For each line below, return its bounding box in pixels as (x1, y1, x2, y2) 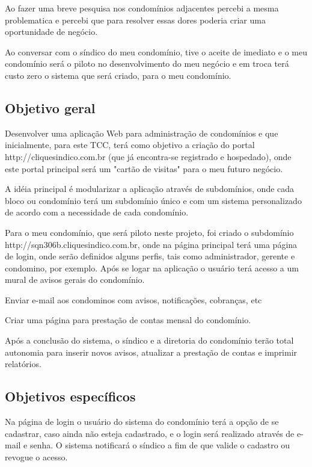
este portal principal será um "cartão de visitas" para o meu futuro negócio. (5, 162, 283, 175)
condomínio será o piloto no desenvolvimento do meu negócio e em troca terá (5, 57, 289, 70)
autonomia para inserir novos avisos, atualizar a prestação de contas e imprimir (5, 345, 298, 358)
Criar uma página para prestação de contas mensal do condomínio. (5, 314, 251, 326)
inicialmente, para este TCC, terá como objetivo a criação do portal (5, 138, 255, 151)
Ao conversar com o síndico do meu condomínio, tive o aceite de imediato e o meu (5, 45, 307, 58)
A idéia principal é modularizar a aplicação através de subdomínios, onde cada (5, 182, 295, 195)
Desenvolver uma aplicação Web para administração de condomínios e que (5, 126, 278, 139)
